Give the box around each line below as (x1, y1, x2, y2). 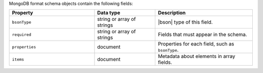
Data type (97, 10, 120, 16)
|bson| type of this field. (158, 19, 213, 26)
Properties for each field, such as (158, 41, 234, 47)
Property (12, 10, 34, 16)
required (12, 32, 32, 37)
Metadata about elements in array (158, 53, 236, 60)
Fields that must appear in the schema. (158, 31, 247, 38)
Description (158, 10, 186, 16)
